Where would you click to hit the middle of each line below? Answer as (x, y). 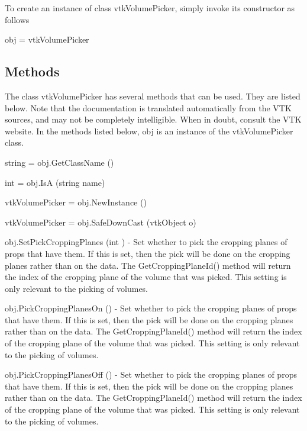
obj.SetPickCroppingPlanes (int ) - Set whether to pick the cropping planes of (146, 242)
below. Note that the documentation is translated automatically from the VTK (148, 107)
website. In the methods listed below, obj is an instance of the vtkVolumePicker (149, 131)
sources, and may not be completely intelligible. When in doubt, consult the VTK (153, 119)
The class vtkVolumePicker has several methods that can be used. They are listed (153, 96)
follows (17, 19)
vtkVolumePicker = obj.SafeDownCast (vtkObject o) (101, 222)
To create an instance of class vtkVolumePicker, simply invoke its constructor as (150, 8)
